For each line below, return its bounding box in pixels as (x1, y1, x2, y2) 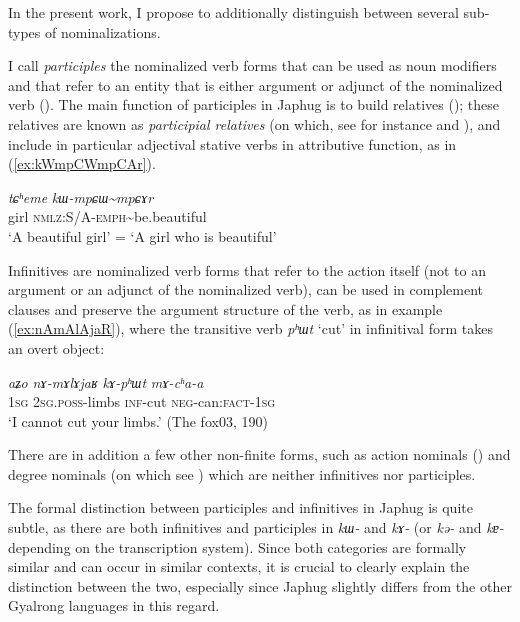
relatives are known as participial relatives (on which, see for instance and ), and (8, 113, 501, 134)
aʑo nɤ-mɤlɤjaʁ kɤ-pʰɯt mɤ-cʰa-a (8, 371, 204, 392)
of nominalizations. (45, 21, 161, 42)
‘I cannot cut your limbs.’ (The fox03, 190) (8, 410, 268, 431)
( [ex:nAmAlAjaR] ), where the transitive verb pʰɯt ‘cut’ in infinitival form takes (8, 318, 493, 339)
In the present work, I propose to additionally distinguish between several (8, 2, 459, 22)
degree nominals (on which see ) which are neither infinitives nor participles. (8, 463, 476, 484)
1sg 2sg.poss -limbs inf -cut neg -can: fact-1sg (8, 391, 276, 412)
